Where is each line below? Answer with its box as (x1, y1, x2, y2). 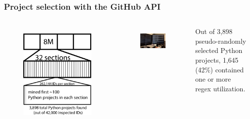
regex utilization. (195, 83, 246, 93)
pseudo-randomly (195, 35, 246, 46)
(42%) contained (195, 64, 244, 74)
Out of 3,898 (195, 26, 233, 36)
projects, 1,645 (195, 55, 238, 65)
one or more (195, 74, 231, 84)
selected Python (195, 45, 243, 55)
